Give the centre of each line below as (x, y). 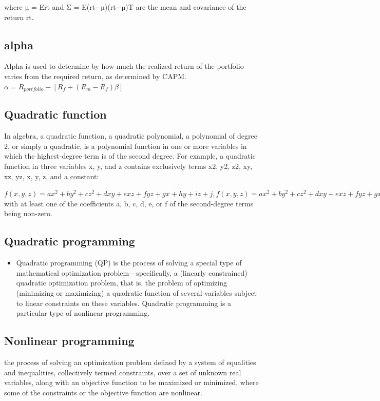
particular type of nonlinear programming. (83, 313)
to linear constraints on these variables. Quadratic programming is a (124, 303)
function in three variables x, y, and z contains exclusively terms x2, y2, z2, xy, (128, 166)
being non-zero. (28, 213)
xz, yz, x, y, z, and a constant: (52, 176)
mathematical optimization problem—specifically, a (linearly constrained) (132, 272)
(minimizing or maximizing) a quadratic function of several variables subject (137, 292)
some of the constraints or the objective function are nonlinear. (103, 392)
